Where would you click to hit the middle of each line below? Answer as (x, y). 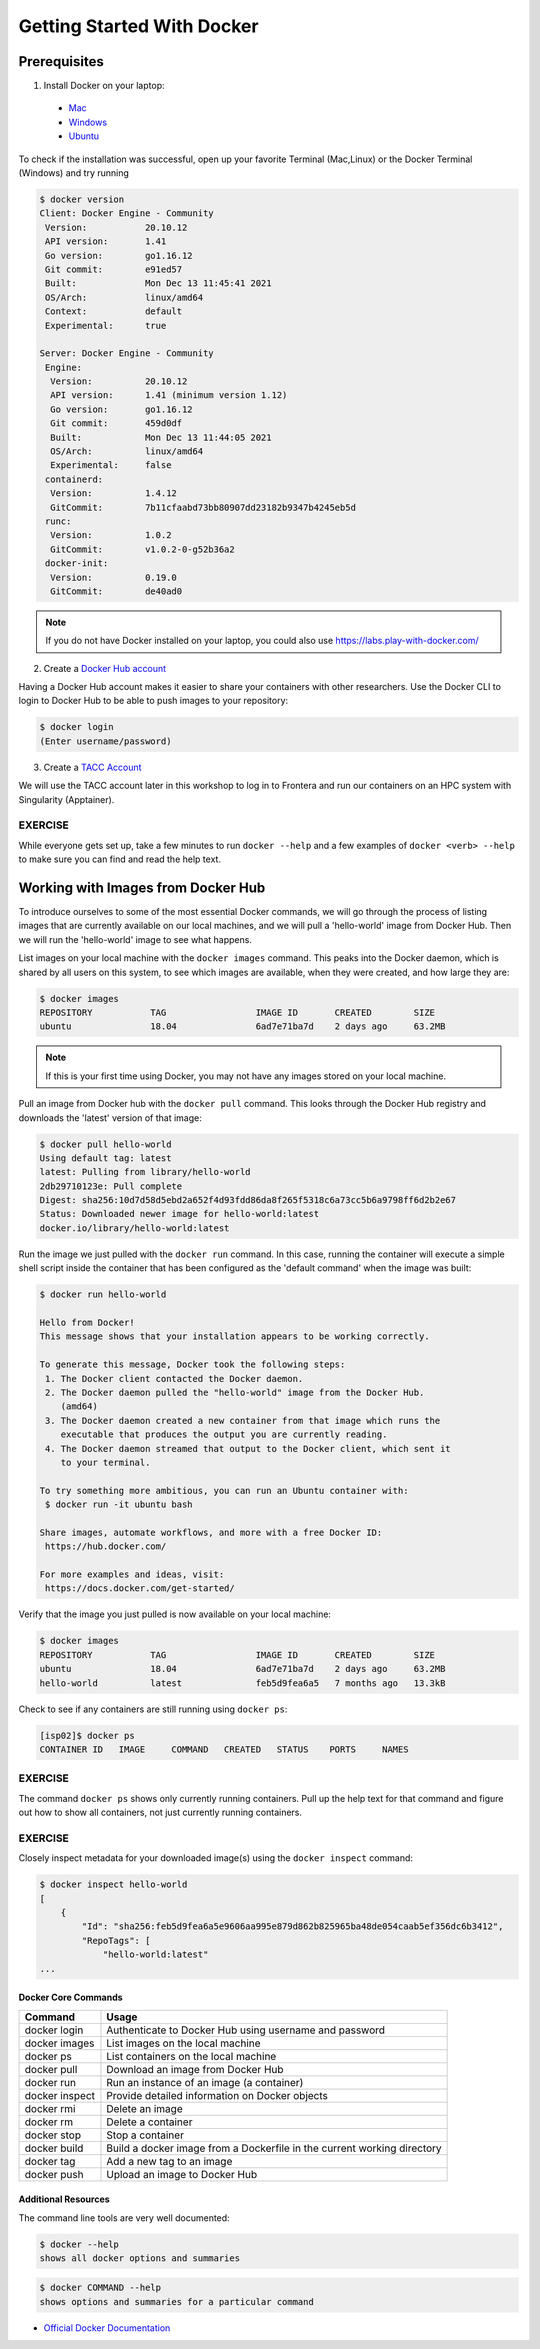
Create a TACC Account (92, 767)
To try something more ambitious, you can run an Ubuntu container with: (224, 1490)
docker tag (50, 2161)
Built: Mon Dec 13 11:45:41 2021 (158, 283)
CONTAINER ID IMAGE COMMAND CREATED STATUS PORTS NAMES (224, 1749)
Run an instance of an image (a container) (205, 2082)
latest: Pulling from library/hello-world (145, 1172)
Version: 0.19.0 (113, 577)
